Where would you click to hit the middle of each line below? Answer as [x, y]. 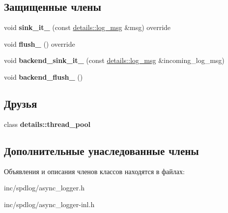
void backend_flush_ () [43, 76]
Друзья [21, 103]
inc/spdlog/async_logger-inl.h [49, 204]
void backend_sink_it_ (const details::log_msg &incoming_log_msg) [114, 60]
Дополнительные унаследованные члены [101, 150]
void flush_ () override [40, 44]
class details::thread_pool [47, 124]
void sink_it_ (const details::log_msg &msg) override [87, 27]
